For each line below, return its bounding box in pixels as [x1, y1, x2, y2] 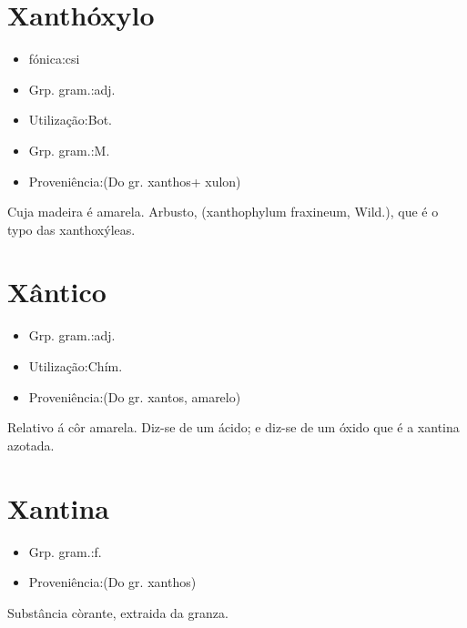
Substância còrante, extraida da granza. [7, 603, 228, 622]
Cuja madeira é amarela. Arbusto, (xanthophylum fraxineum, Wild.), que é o [7, 202, 439, 221]
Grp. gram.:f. [28, 542, 102, 561]
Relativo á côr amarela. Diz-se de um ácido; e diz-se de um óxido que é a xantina [7, 418, 460, 437]
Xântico [7, 273, 107, 310]
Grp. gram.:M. [28, 140, 110, 159]
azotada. [7, 435, 55, 454]
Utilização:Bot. [28, 110, 112, 129]
